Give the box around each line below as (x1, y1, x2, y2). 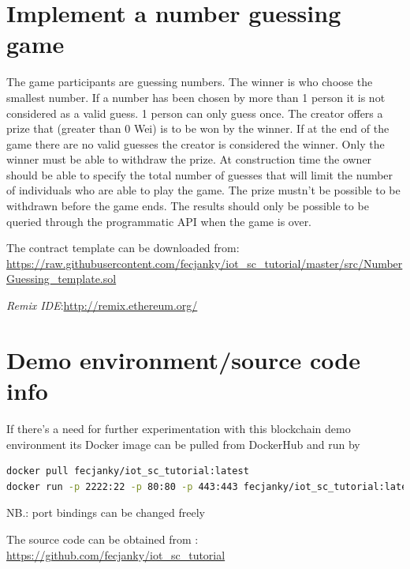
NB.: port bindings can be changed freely (6, 504, 205, 521)
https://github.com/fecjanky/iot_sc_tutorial (6, 546, 225, 563)
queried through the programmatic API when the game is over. (6, 213, 312, 229)
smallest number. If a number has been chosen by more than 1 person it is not (6, 89, 386, 105)
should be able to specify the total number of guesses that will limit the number (6, 166, 393, 183)
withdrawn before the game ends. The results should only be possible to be (6, 198, 369, 214)
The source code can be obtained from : (6, 530, 199, 547)
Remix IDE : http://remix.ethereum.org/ (6, 297, 198, 314)
